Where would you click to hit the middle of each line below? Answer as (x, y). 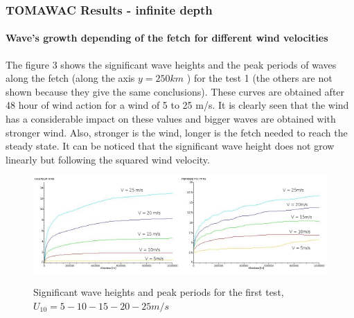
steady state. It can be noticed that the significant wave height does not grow (170, 146)
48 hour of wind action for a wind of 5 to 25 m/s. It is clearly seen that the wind (177, 105)
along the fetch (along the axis (70, 78)
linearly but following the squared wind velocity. (108, 159)
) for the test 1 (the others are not (259, 78)
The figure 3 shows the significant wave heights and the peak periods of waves (171, 64)
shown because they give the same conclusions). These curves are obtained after (175, 91)
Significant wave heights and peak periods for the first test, (159, 292)
